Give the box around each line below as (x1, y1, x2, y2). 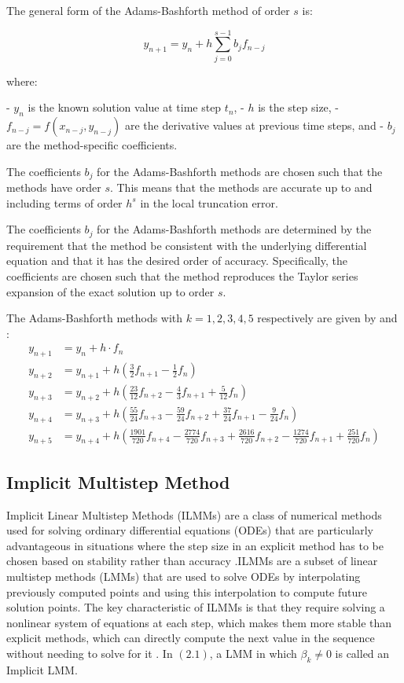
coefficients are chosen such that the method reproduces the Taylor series (6, 267, 358, 284)
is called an (335, 645, 390, 662)
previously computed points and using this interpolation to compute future (6, 583, 367, 600)
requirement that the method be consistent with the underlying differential (6, 237, 367, 253)
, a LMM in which (209, 645, 297, 662)
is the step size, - (258, 99, 340, 116)
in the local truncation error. (140, 194, 278, 211)
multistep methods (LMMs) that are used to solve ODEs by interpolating (6, 568, 361, 585)
